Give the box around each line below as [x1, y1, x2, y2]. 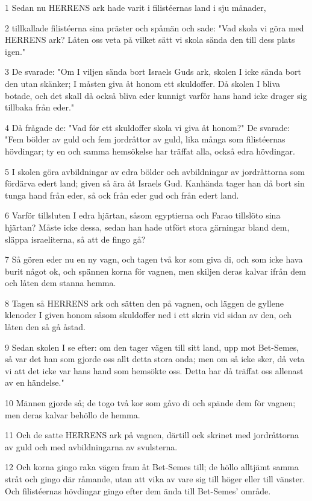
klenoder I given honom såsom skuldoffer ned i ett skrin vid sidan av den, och [5, 308, 292, 321]
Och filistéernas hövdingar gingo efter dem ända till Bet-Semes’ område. [5, 484, 271, 497]
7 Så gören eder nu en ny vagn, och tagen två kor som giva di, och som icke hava [5, 253, 303, 266]
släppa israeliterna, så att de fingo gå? [5, 232, 146, 245]
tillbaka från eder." [5, 101, 75, 113]
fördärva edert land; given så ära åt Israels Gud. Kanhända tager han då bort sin [5, 177, 305, 190]
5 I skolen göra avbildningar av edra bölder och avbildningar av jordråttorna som [5, 165, 305, 177]
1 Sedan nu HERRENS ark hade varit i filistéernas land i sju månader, [5, 1, 266, 13]
